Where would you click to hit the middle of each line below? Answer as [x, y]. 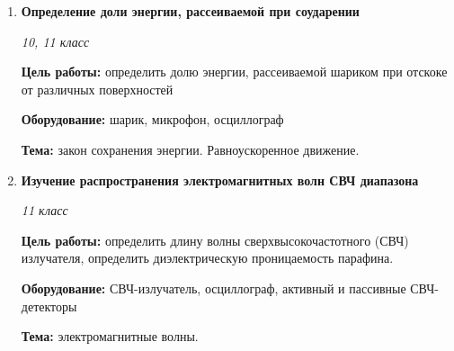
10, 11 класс [55, 41]
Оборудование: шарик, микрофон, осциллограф [152, 119]
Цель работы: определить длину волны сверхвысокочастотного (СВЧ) [215, 240]
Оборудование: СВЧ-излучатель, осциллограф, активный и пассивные [214, 288]
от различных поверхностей [97, 89]
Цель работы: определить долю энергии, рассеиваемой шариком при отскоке [234, 72]
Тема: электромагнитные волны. [110, 336]
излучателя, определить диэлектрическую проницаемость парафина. [207, 258]
